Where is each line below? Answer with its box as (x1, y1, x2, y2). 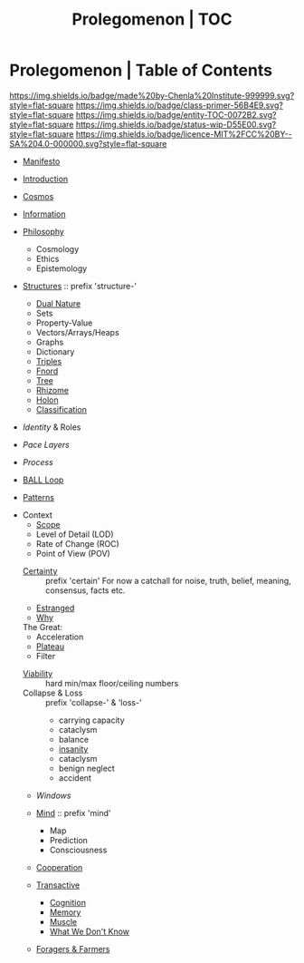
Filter (35, 650, 56, 661)
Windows (35, 790, 71, 801)
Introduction (22, 173, 69, 184)
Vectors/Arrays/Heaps (35, 326, 119, 337)
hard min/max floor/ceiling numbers (44, 677, 179, 688)
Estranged (35, 602, 75, 613)
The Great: (22, 621, 63, 632)
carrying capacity (58, 715, 125, 725)
